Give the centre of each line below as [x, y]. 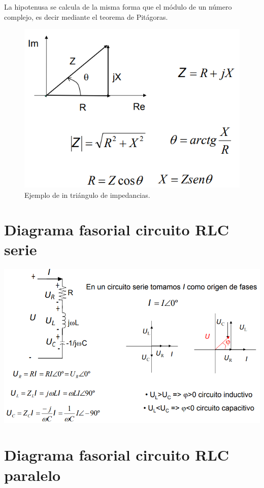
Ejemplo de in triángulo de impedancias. [87, 195]
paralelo [32, 475]
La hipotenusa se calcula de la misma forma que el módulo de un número [118, 7]
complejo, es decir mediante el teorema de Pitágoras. [86, 16]
